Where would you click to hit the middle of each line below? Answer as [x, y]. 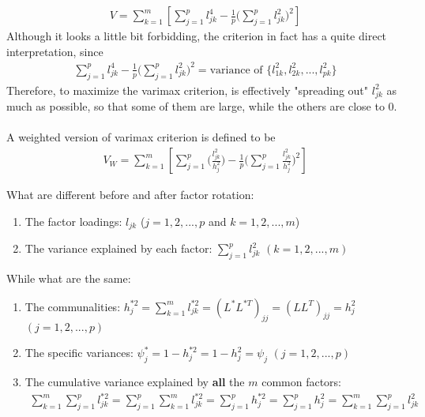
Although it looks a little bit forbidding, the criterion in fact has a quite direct [197, 36]
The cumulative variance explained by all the [135, 382]
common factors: [302, 382]
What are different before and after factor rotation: [130, 195]
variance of [236, 70]
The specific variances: [79, 353]
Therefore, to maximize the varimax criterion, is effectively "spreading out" [188, 90]
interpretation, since [55, 51]
